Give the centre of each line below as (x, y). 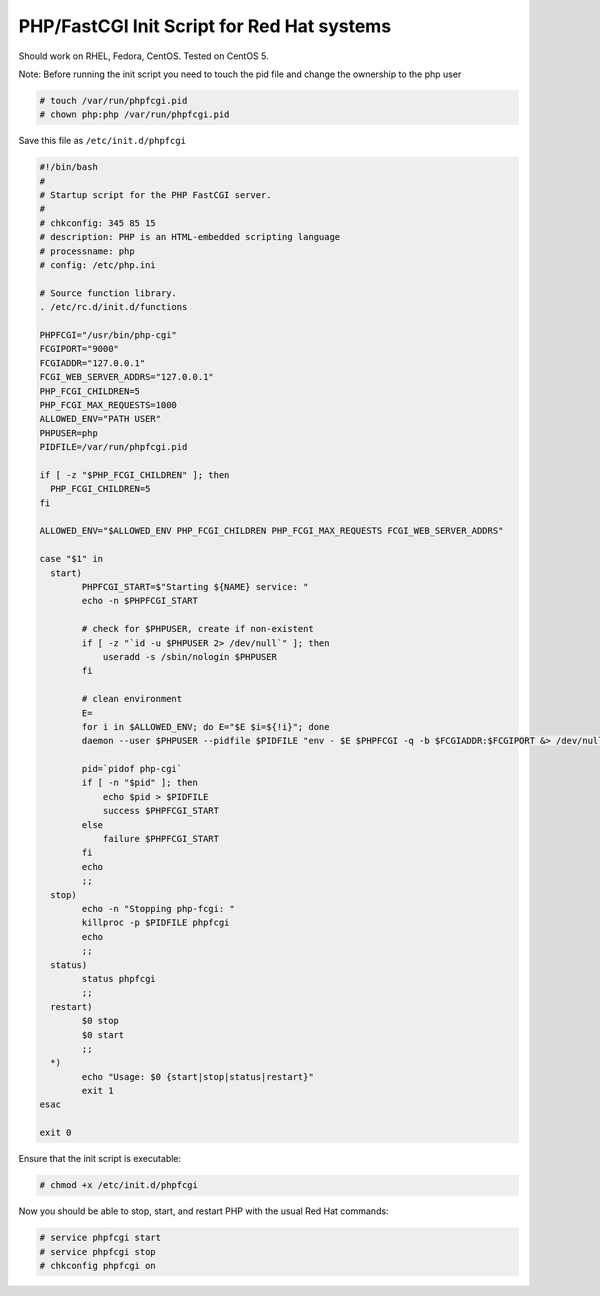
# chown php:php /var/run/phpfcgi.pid (134, 114)
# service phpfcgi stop (98, 1251)
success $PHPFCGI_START (161, 811)
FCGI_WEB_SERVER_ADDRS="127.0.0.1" (126, 377)
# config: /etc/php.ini (98, 265)
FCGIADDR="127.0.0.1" (92, 363)
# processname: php (87, 251)
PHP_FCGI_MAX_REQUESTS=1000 (108, 404)
